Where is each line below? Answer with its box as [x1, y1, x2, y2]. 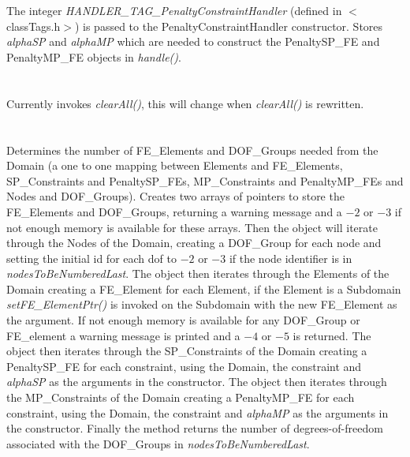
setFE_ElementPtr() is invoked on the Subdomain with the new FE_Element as [6, 296, 397, 313]
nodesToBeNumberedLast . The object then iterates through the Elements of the [6, 265, 389, 282]
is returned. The [293, 327, 371, 343]
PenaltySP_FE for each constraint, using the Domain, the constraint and [6, 358, 362, 374]
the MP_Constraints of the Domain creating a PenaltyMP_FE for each [6, 389, 355, 406]
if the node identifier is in [229, 249, 352, 266]
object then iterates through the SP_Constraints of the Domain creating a [6, 343, 367, 359]
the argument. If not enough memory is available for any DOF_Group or [6, 312, 360, 328]
